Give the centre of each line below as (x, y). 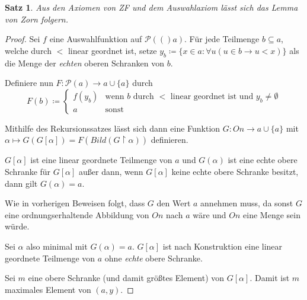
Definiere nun (29, 83)
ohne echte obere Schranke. (153, 258)
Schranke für (28, 171)
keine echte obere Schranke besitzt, (235, 171)
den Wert (174, 203)
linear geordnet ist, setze (112, 50)
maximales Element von (48, 289)
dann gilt (21, 183)
